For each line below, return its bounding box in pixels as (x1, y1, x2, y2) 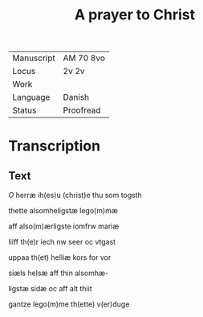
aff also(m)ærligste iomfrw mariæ (8, 221, 120, 231)
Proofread (63, 105, 102, 116)
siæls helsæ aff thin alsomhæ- (8, 268, 109, 278)
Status (12, 105, 37, 116)
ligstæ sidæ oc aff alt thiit (8, 284, 92, 294)
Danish (63, 92, 90, 103)
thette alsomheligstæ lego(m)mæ (8, 206, 119, 216)
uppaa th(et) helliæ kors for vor (8, 253, 112, 262)
